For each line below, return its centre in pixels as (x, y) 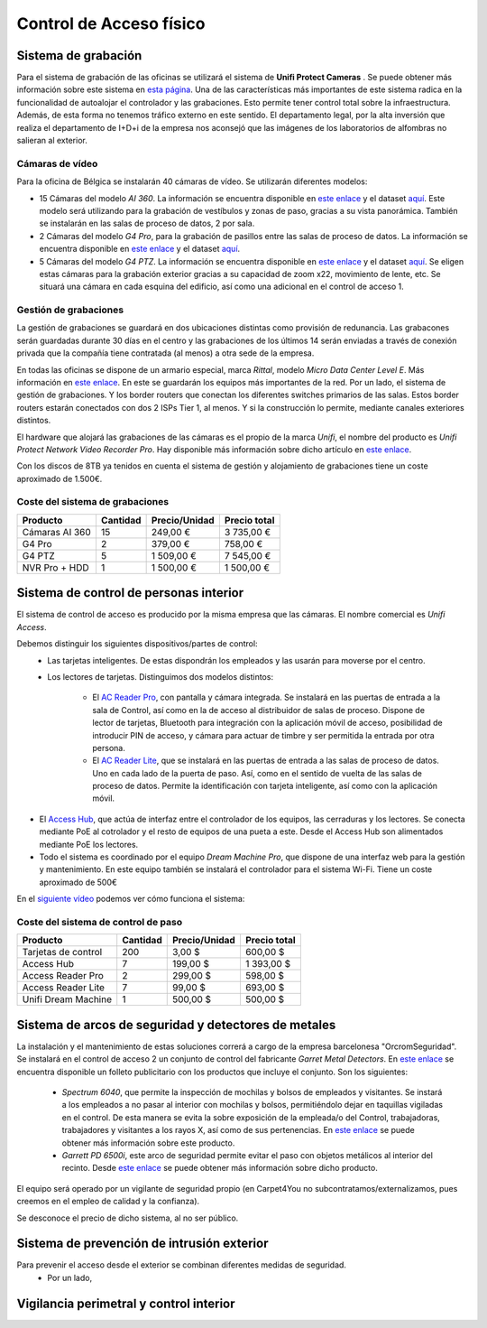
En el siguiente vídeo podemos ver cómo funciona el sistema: (131, 899)
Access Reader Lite (64, 988)
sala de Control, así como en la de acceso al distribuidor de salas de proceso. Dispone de (259, 710)
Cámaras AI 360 (57, 532)
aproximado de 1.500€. (60, 478)
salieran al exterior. (52, 141)
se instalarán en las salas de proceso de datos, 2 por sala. (147, 223)
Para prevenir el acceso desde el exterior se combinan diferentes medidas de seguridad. (182, 1265)
